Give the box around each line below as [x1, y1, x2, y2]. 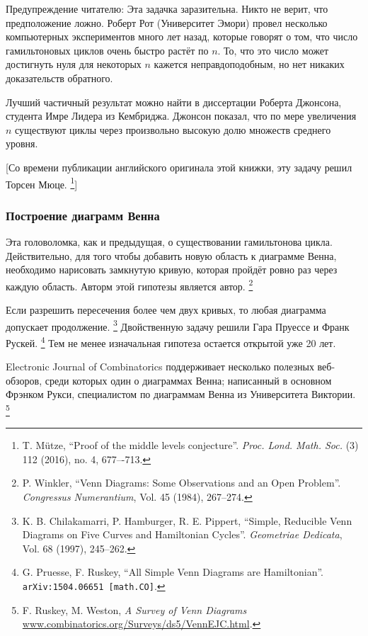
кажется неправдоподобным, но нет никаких [154, 57, 345, 72]
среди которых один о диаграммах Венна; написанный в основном [45, 373, 332, 387]
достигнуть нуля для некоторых [6, 57, 142, 72]
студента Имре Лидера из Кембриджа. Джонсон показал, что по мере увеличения [6, 108, 357, 123]
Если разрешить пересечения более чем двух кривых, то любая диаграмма [6, 302, 326, 317]
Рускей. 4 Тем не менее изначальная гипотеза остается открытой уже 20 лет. [6, 333, 336, 350]
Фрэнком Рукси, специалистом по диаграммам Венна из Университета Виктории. [6, 387, 356, 402]
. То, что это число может [217, 42, 329, 57]
